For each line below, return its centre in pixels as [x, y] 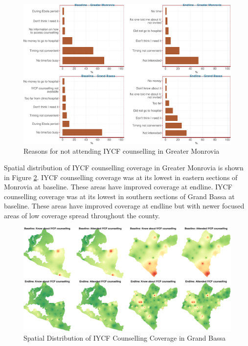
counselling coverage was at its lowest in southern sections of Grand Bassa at [119, 196]
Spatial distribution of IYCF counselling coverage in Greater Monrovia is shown [124, 167]
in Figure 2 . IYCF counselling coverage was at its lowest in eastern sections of [121, 177]
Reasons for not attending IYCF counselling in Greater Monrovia [122, 151]
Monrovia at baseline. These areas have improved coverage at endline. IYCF [118, 187]
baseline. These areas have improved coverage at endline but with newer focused [124, 206]
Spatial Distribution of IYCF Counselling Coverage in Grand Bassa [124, 338]
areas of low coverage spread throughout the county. [82, 215]
